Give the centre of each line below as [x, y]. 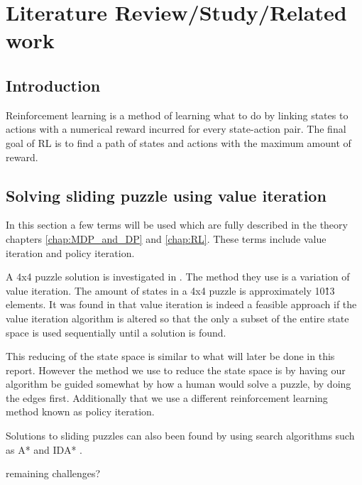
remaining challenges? [53, 473]
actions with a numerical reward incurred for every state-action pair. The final [176, 129]
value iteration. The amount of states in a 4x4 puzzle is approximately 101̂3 [170, 290]
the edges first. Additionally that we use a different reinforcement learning [167, 397]
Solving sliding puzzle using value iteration [166, 195]
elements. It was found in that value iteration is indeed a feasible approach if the [181, 304]
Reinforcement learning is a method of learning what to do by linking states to [177, 115]
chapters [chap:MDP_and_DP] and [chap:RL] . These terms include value [166, 238]
